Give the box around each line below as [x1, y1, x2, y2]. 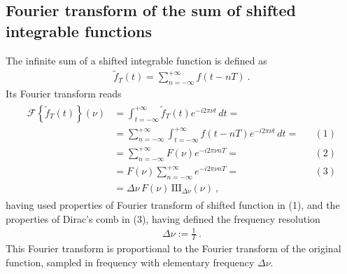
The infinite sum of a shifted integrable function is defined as [6, 53, 267, 67]
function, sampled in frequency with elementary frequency [6, 255, 255, 270]
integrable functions [6, 20, 152, 41]
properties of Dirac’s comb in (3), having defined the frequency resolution [6, 211, 320, 226]
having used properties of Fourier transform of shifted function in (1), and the [6, 197, 340, 212]
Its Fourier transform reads [6, 86, 122, 101]
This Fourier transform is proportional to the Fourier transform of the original [6, 241, 341, 256]
